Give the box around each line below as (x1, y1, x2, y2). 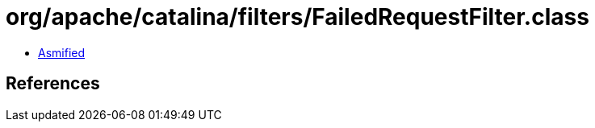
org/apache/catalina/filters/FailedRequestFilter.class (6, 3, 589, 31)
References (6, 73, 100, 94)
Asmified (38, 45, 86, 60)
